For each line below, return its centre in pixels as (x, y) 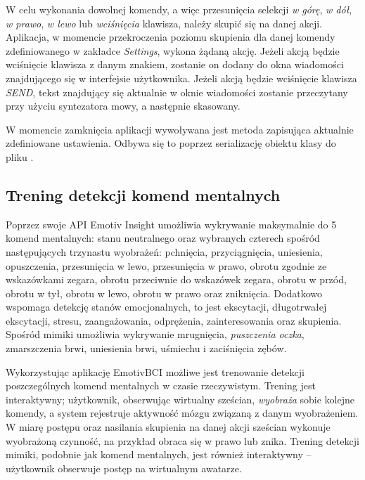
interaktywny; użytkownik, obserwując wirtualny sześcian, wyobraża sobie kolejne (180, 399)
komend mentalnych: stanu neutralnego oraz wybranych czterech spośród (163, 238)
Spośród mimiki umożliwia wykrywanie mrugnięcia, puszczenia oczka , (155, 334)
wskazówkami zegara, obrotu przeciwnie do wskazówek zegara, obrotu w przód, (176, 279)
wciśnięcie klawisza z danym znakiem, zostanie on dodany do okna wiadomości (175, 64)
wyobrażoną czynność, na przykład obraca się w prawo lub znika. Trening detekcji (182, 440)
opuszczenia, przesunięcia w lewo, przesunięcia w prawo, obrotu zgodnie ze (166, 265)
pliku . (20, 156)
